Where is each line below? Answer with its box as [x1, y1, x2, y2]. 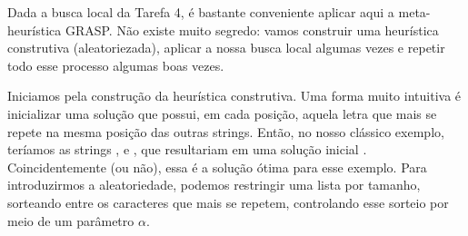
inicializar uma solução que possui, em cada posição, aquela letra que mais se [7, 103, 437, 123]
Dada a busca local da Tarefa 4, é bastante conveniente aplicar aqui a [7, 3, 394, 21]
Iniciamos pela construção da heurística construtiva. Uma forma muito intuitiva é [7, 86, 462, 105]
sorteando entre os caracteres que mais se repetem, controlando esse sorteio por [7, 192, 449, 211]
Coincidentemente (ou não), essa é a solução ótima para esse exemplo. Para [7, 157, 427, 176]
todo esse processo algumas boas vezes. [7, 55, 224, 74]
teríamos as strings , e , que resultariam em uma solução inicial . [7, 140, 367, 159]
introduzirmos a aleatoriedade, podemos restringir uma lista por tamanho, [7, 175, 421, 194]
